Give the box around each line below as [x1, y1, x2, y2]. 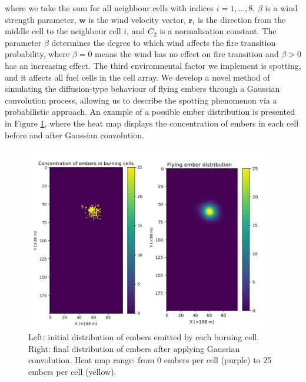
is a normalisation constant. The [159, 25, 277, 37]
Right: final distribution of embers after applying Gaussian [28, 342, 240, 354]
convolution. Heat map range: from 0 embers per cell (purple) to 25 [28, 354, 272, 366]
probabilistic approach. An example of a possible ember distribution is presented [5, 105, 295, 118]
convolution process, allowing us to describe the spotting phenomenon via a [5, 94, 277, 106]
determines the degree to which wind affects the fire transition [51, 36, 276, 48]
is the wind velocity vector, [88, 13, 186, 25]
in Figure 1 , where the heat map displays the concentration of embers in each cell [5, 117, 299, 129]
